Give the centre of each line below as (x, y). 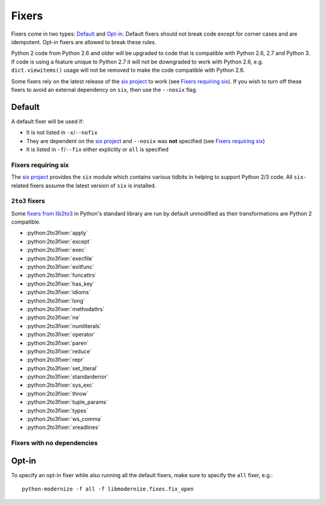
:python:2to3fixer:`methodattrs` (66, 309)
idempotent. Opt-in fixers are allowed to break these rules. (84, 42)
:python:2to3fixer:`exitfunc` (60, 266)
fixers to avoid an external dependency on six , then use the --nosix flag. (104, 89)
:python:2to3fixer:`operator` (61, 335)
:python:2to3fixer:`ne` (53, 318)
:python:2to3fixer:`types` (57, 410)
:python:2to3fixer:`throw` (57, 393)
